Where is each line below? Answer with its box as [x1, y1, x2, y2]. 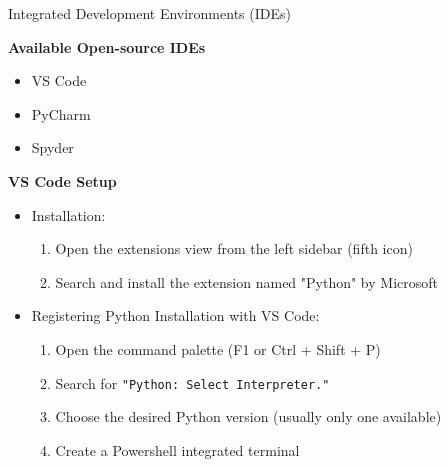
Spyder [31, 137, 74, 158]
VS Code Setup [8, 170, 117, 191]
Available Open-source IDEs [8, 36, 206, 57]
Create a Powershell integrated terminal [55, 439, 300, 460]
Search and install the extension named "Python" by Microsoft [55, 271, 438, 292]
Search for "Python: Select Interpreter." [55, 372, 330, 393]
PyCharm [31, 103, 91, 124]
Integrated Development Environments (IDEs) [8, 3, 291, 23]
